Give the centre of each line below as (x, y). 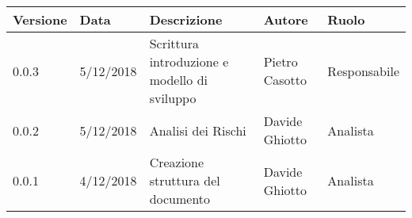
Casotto (285, 80)
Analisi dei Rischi (198, 130)
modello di (178, 80)
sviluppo (173, 98)
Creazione (177, 162)
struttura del (185, 180)
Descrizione (186, 19)
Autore (286, 19)
